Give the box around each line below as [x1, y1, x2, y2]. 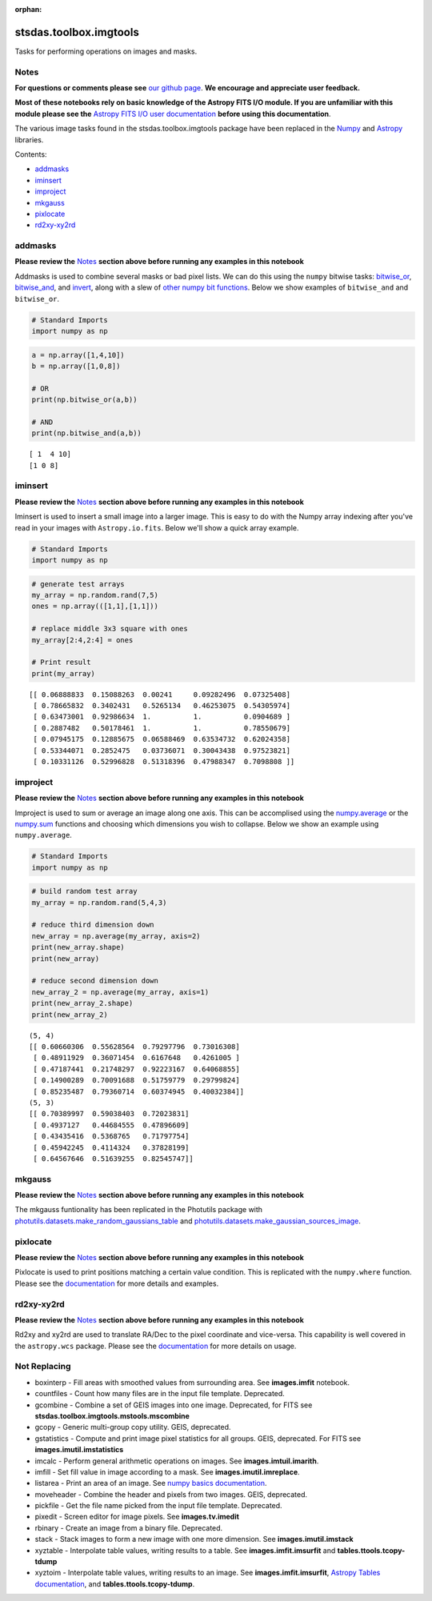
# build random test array [31, 887, 138, 896]
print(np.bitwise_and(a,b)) [31, 429, 142, 438]
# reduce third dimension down [31, 920, 155, 930]
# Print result [31, 658, 91, 667]
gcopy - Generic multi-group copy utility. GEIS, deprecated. [34, 1423, 231, 1432]
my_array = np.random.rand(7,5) [31, 590, 159, 599]
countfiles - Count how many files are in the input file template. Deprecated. [34, 1389, 286, 1399]
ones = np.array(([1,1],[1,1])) [31, 602, 159, 611]
